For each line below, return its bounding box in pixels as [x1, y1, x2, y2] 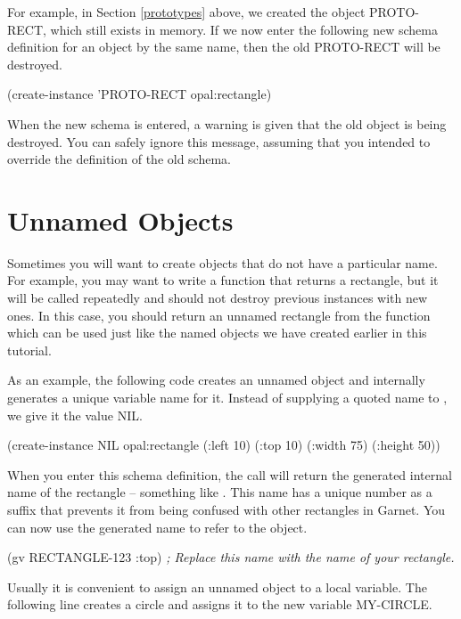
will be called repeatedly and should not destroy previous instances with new [7, 289, 428, 307]
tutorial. [7, 340, 52, 359]
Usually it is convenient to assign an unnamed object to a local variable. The [7, 577, 427, 596]
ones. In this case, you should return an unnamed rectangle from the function [7, 305, 431, 324]
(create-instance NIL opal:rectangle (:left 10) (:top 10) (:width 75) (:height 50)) [7, 436, 440, 454]
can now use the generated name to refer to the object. [7, 517, 308, 536]
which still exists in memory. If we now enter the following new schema [50, 20, 438, 38]
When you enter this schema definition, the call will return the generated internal [7, 465, 452, 484]
